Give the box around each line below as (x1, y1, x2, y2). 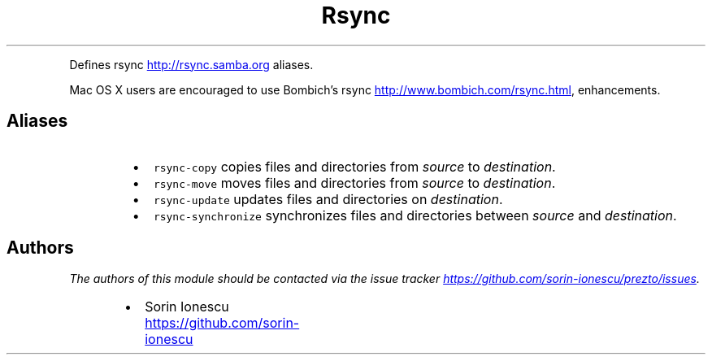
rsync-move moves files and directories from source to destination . (153, 174, 556, 191)
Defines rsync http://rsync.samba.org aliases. (69, 57, 314, 72)
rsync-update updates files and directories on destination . (153, 190, 503, 207)
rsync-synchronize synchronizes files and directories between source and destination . (153, 207, 677, 224)
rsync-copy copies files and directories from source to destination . (153, 158, 556, 175)
